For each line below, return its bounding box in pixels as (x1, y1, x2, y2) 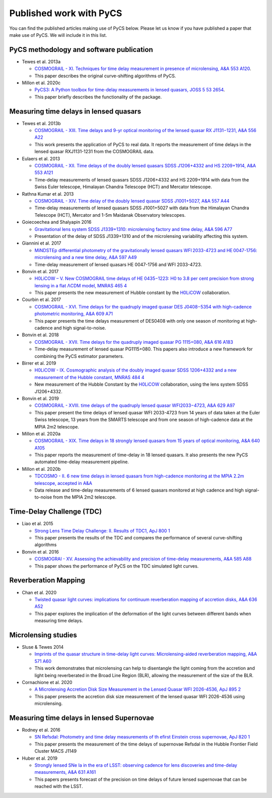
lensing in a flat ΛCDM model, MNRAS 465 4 (34, 282, 127, 288)
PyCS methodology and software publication (9, 45, 153, 54)
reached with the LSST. (34, 783, 83, 789)
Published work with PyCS (9, 8, 122, 19)
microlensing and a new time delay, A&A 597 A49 (34, 255, 137, 261)
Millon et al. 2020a (22, 431, 60, 437)
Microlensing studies (9, 631, 78, 639)
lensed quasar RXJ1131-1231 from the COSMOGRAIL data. (34, 149, 155, 155)
